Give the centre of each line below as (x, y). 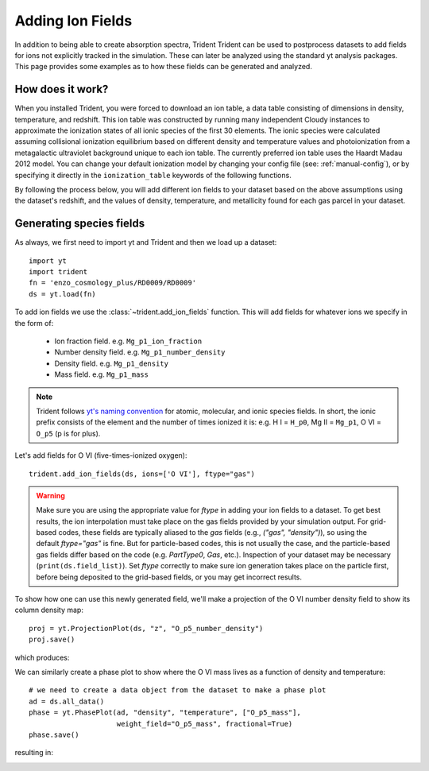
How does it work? (62, 89)
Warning (50, 495)
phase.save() (54, 734)
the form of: (34, 323)
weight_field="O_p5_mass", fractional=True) (205, 724)
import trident (58, 272)
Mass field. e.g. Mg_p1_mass (101, 374)
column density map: (49, 610)
